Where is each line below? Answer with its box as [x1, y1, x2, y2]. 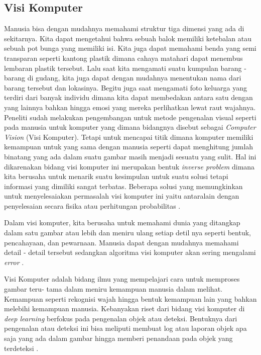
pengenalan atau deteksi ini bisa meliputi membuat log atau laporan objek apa [4, 323, 247, 333]
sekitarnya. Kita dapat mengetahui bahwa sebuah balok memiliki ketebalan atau [4, 33, 251, 43]
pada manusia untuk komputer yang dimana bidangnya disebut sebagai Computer [4, 122, 256, 132]
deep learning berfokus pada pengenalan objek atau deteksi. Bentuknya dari [4, 313, 237, 323]
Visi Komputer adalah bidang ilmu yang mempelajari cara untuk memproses [4, 274, 240, 284]
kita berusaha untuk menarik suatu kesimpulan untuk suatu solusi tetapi [4, 171, 228, 182]
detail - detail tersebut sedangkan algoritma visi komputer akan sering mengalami [4, 247, 256, 257]
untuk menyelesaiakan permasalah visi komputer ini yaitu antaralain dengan [4, 191, 239, 201]
